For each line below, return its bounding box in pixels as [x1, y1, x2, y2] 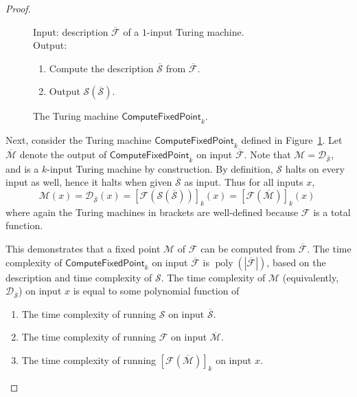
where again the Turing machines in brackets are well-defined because [5, 204, 299, 219]
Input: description [33, 24, 108, 39]
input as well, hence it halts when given [5, 175, 172, 189]
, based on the [266, 255, 326, 269]
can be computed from [200, 241, 295, 255]
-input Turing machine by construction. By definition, [47, 161, 273, 175]
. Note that [244, 147, 291, 161]
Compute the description [49, 61, 154, 75]
